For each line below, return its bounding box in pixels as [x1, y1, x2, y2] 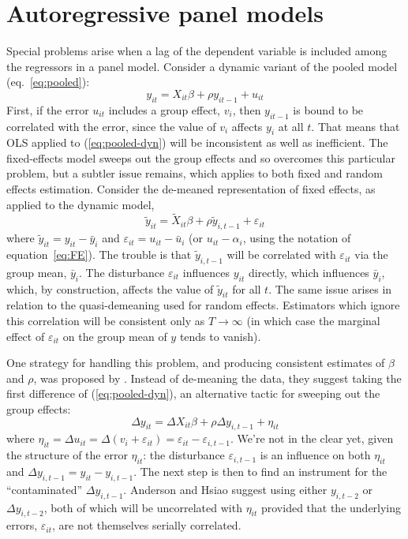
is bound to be [293, 101, 364, 118]
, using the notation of [242, 230, 351, 246]
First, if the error [6, 101, 89, 118]
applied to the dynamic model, [6, 196, 155, 212]
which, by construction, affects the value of [6, 280, 214, 297]
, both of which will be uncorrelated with [43, 499, 242, 515]
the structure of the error [6, 447, 128, 463]
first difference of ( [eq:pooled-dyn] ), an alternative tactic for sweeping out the [6, 385, 380, 402]
